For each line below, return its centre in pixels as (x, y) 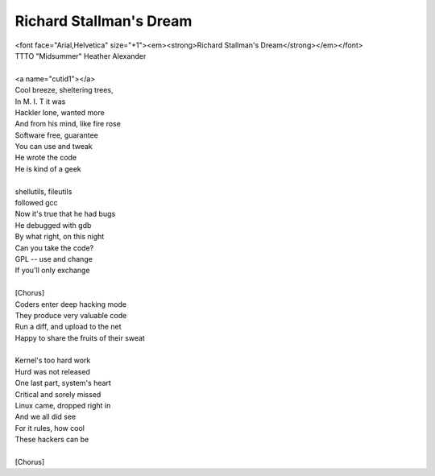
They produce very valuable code (71, 315)
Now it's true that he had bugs (65, 214)
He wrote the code (46, 158)
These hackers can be (52, 440)
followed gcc (36, 203)
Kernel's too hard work (53, 360)
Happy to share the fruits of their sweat (80, 337)
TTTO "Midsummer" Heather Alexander (81, 56)
